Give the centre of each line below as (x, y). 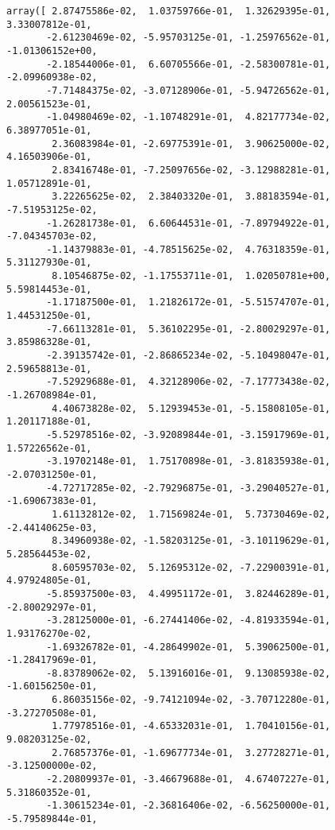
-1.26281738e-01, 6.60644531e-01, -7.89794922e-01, (189, 223)
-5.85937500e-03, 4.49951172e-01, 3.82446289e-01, (189, 593)
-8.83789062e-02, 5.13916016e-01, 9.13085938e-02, (189, 673)
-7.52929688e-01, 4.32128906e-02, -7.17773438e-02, (189, 382)
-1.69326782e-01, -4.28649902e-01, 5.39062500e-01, (189, 647)
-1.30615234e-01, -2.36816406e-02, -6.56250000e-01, (189, 806)
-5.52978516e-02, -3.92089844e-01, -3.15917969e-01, (189, 435)
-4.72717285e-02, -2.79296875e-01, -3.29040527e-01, (189, 488)
